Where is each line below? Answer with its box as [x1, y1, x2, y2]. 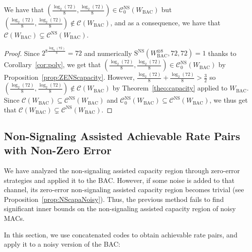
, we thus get [209, 95, 248, 105]
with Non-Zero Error [4, 143, 112, 158]
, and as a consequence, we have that [110, 18, 220, 27]
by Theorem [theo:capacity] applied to [112, 83, 228, 93]
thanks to [208, 48, 236, 58]
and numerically [84, 48, 132, 58]
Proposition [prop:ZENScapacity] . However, [4, 72, 135, 82]
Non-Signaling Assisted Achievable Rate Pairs [4, 128, 240, 143]
